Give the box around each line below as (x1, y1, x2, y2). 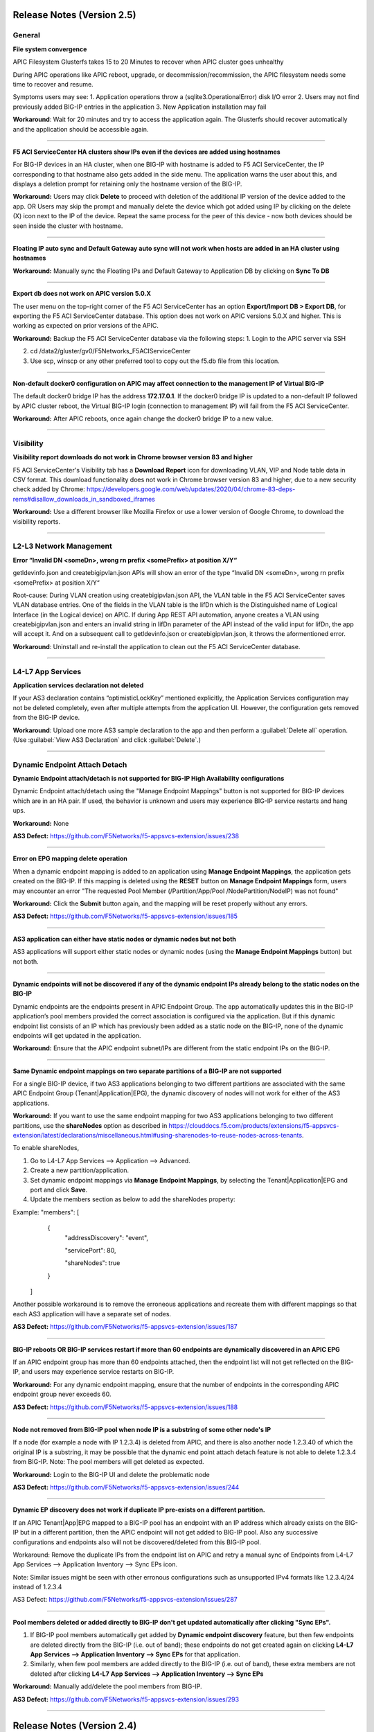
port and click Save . (30, 1185, 88, 1194)
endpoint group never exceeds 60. (12, 1390, 112, 1399)
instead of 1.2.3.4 (12, 1583, 62, 1591)
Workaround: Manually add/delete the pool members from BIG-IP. (12, 1682, 202, 1690)
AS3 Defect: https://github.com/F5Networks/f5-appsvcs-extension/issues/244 (12, 1483, 240, 1491)
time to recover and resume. (12, 80, 93, 88)
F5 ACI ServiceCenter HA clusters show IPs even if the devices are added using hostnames (12, 148, 280, 156)
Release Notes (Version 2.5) (12, 9, 136, 21)
